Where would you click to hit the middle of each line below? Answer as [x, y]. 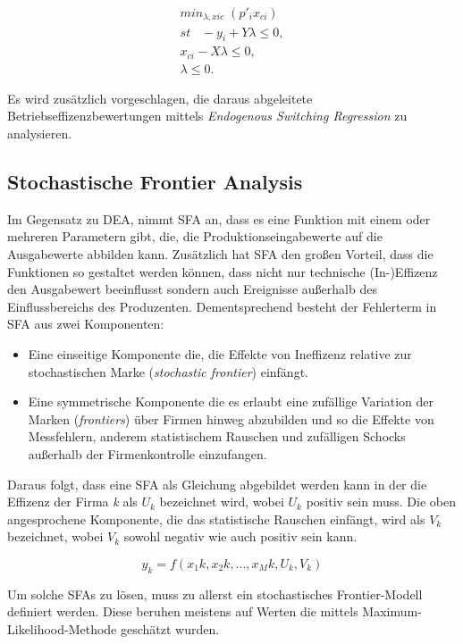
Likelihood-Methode [62, 628]
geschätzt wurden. [170, 628]
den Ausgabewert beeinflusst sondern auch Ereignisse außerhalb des [192, 289]
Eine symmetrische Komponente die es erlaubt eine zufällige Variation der [231, 401]
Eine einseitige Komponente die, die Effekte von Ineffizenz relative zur [220, 353]
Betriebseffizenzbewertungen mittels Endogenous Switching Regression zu [207, 116]
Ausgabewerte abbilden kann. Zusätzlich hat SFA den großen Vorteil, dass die [220, 254]
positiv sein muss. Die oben [381, 502]
